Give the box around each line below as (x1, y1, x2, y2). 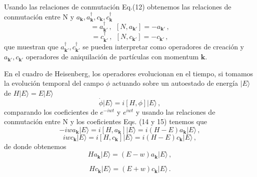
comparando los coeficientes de (4, 106, 98, 117)
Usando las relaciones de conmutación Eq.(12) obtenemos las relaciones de (4, 1, 231, 11)
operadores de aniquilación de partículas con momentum (25, 51, 199, 62)
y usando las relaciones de (135, 106, 215, 117)
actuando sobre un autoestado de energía (112, 78, 238, 88)
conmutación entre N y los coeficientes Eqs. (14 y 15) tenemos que (4, 116, 207, 127)
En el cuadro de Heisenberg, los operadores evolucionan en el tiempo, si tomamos (4, 68, 253, 78)
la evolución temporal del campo (4, 78, 104, 88)
